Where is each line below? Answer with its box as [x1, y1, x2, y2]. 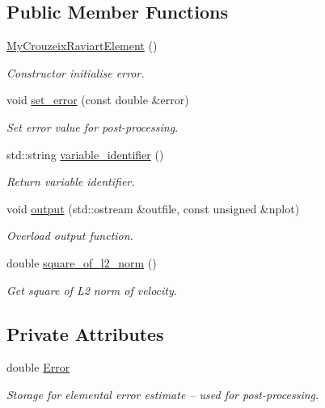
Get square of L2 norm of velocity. [6, 281, 178, 298]
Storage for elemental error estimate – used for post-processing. [6, 385, 319, 402]
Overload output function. [6, 227, 133, 244]
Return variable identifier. [6, 173, 135, 190]
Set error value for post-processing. [6, 118, 179, 135]
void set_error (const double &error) [6, 91, 189, 108]
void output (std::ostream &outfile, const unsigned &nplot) [6, 200, 300, 217]
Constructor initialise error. [6, 64, 145, 81]
